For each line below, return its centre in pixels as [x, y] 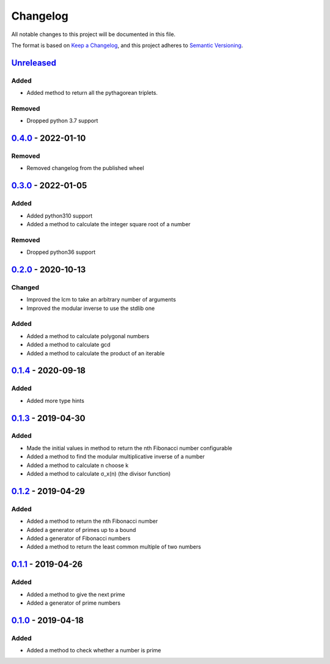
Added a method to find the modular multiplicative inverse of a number [116, 457]
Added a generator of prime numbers [74, 603]
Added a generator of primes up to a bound [81, 529]
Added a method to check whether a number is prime [94, 651]
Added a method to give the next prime [76, 594]
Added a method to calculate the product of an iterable [96, 353]
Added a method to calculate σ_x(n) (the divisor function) [99, 474]
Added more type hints [56, 400]
